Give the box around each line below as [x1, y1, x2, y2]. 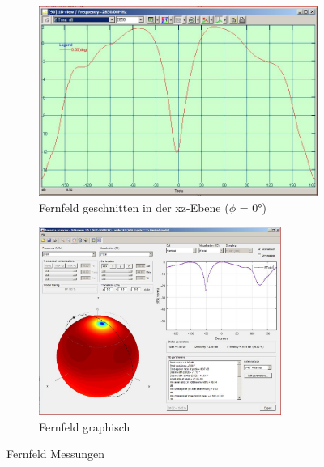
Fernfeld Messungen [6, 445, 104, 462]
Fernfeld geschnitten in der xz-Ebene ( [39, 198, 229, 215]
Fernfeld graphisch [39, 418, 130, 435]
